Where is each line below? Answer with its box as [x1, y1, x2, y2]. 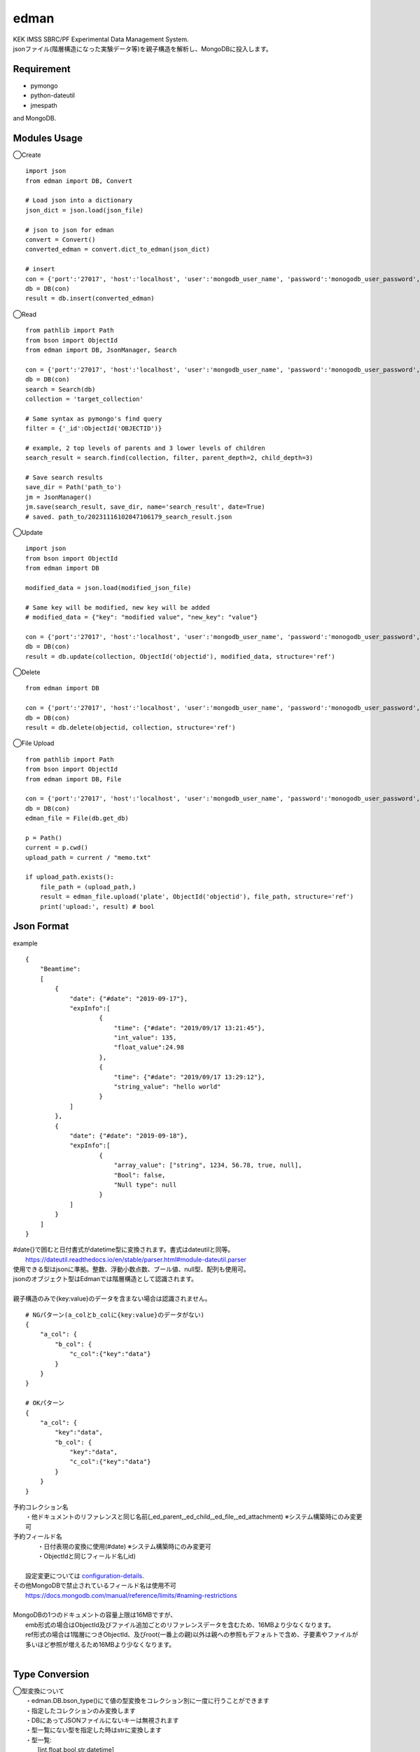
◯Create [13, 151, 41, 159]
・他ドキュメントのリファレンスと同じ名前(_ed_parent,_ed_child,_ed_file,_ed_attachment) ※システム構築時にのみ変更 [25, 1512, 363, 1521]
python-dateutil [30, 91, 76, 100]
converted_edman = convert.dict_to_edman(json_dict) [25, 245, 210, 254]
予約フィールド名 [13, 1532, 62, 1541]
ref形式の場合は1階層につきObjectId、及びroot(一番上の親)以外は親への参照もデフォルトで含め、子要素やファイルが [25, 1630, 358, 1639]
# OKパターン [25, 1399, 65, 1407]
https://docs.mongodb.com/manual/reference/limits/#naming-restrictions [25, 1591, 237, 1599]
